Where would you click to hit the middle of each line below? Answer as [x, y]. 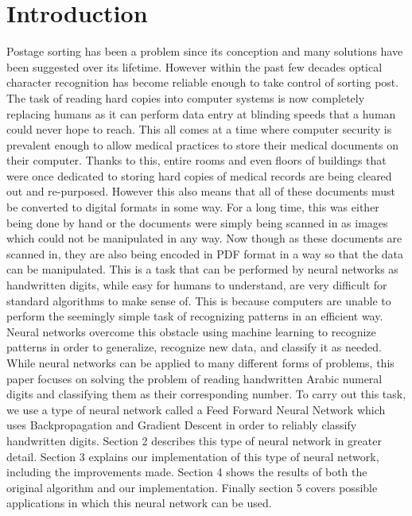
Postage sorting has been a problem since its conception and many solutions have [205, 51]
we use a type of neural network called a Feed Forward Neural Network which [196, 409]
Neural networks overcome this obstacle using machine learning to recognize [191, 331]
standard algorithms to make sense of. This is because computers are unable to [199, 300]
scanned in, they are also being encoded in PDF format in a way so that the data [205, 253]
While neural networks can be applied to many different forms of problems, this [200, 363]
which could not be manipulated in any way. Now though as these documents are [204, 238]
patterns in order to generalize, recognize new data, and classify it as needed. [194, 347]
